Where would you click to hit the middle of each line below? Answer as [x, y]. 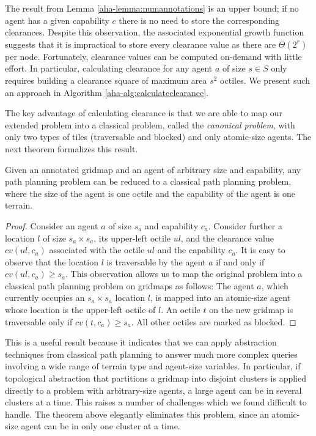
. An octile [181, 310]
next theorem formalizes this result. [72, 148]
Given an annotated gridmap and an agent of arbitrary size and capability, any [153, 169]
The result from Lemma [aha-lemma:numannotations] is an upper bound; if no [152, 8]
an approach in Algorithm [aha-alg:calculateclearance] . [107, 92]
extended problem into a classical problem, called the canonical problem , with [150, 124]
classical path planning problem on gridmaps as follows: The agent [130, 285]
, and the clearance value [227, 238]
